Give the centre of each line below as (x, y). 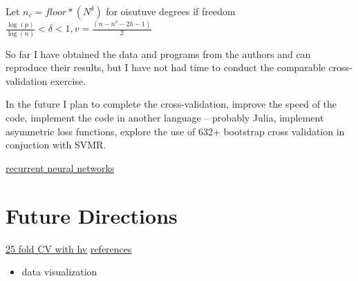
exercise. (68, 80)
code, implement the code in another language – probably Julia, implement (165, 117)
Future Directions (92, 215)
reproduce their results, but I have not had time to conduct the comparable (166, 67)
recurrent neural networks (60, 167)
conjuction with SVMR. (56, 145)
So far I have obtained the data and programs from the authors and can (158, 54)
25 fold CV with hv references (69, 248)
